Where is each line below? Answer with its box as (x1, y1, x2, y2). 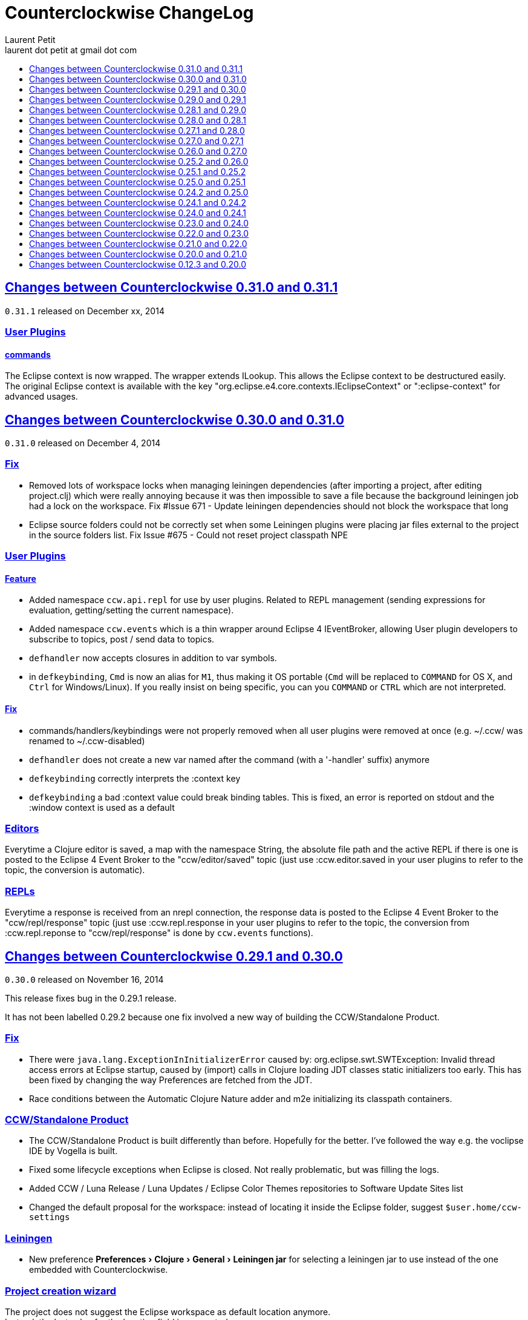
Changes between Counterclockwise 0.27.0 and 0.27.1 (29, 135, 244, 146)
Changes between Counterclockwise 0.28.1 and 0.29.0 (29, 104, 246, 115)
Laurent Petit (5, 34, 56, 45)
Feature (5, 573, 36, 584)
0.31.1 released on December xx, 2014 (5, 305, 165, 316)
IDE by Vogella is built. (29, 1146, 118, 1157)
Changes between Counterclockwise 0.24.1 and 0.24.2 (29, 197, 247, 208)
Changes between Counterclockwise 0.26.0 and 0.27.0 (29, 145, 247, 156)
